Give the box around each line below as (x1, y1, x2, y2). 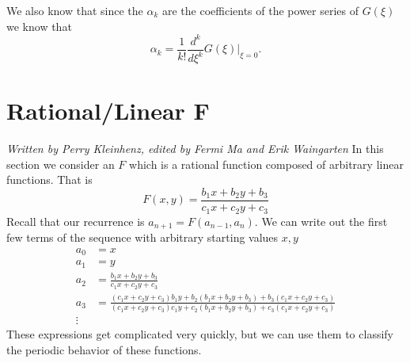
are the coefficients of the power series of (161, 2, 359, 18)
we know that (6, 17, 72, 34)
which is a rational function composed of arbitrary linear (129, 155, 404, 172)
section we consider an (6, 155, 115, 172)
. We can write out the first (254, 212, 388, 229)
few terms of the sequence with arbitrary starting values (6, 228, 279, 245)
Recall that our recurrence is (6, 212, 145, 229)
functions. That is (6, 171, 93, 188)
